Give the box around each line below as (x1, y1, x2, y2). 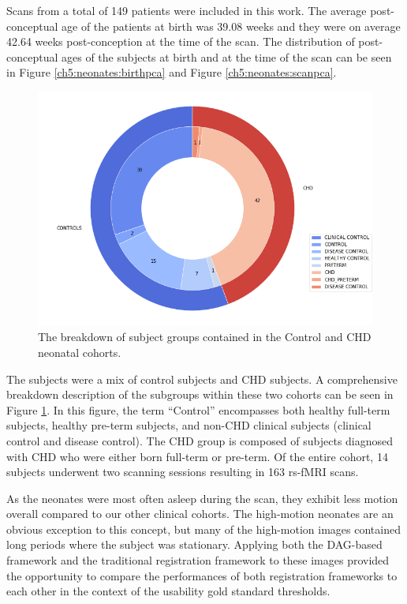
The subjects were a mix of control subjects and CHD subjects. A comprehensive (6, 370, 398, 387)
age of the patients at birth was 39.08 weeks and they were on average (61, 17, 401, 34)
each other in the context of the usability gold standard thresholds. (6, 583, 330, 599)
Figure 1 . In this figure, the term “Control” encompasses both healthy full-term (6, 401, 390, 418)
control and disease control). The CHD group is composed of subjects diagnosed (6, 432, 394, 448)
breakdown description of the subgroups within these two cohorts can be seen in (6, 386, 394, 403)
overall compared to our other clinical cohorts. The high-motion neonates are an (6, 505, 394, 522)
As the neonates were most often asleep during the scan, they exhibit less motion (6, 490, 398, 506)
